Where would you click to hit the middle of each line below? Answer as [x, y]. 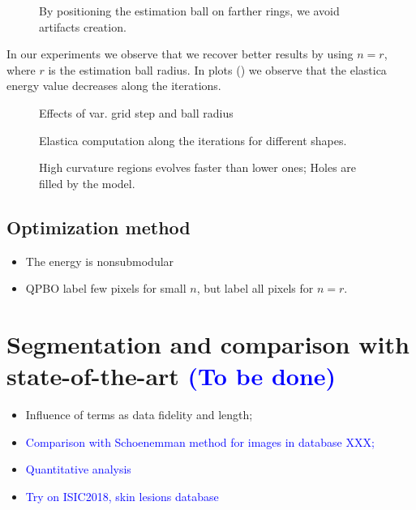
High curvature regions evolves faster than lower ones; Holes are [198, 167]
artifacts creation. [83, 26]
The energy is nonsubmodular [100, 261]
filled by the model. [87, 183]
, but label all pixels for [255, 288]
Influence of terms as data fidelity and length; [139, 415]
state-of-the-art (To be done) [172, 376]
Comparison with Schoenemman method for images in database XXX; [200, 441]
